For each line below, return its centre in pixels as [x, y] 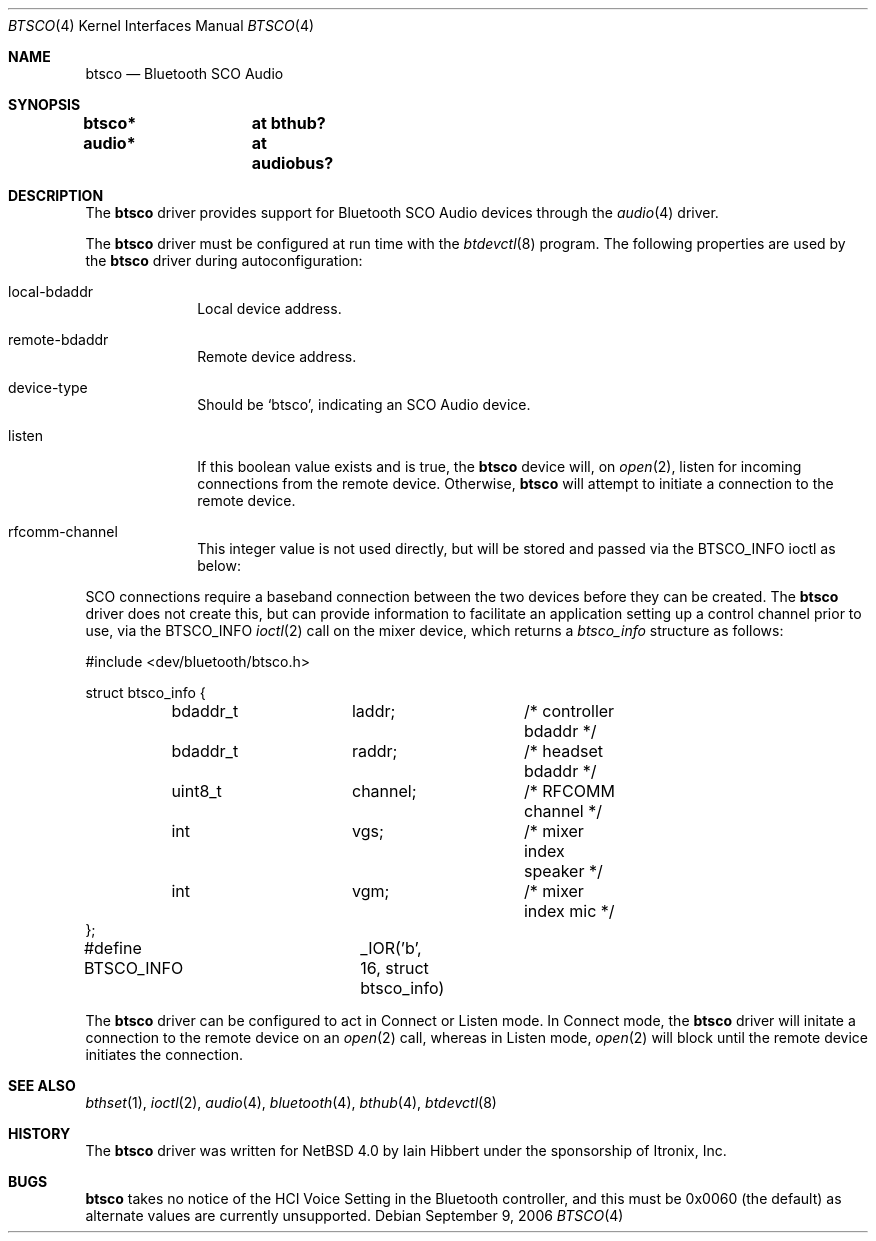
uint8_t [196, 791]
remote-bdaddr [58, 339]
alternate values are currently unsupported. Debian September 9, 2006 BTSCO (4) [354, 1215]
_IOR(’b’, [391, 948]
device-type [48, 387]
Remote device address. [277, 356]
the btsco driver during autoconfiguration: [224, 260]
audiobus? [292, 163]
